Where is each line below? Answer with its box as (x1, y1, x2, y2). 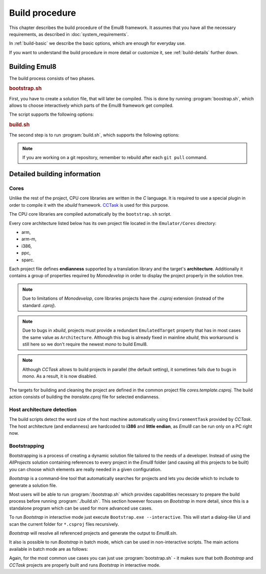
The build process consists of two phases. (9, 75, 96, 81)
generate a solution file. (9, 482, 57, 488)
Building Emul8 (9, 62, 57, 71)
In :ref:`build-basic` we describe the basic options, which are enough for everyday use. (9, 40, 186, 46)
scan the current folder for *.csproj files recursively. (9, 521, 119, 527)
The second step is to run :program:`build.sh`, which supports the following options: (9, 132, 180, 138)
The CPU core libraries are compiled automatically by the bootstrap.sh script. (9, 211, 172, 217)
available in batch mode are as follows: (9, 546, 88, 552)
